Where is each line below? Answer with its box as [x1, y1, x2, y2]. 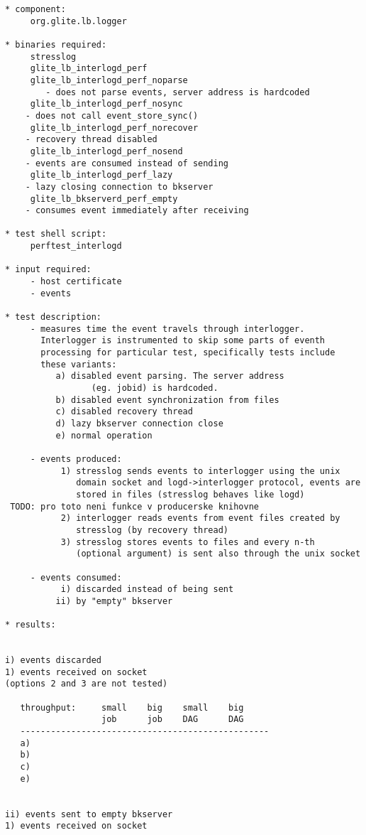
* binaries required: [5, 39, 107, 50]
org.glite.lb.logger [30, 16, 127, 26]
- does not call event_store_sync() [25, 110, 199, 121]
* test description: [5, 312, 102, 323]
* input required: [5, 264, 91, 275]
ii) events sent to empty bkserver [5, 809, 173, 819]
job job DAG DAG [101, 714, 244, 725]
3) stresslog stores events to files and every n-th [60, 537, 315, 547]
